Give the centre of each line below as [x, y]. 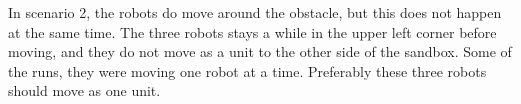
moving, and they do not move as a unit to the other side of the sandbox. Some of [260, 51]
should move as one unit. [84, 90]
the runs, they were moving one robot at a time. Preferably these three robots [247, 70]
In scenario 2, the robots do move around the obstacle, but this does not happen [255, 12]
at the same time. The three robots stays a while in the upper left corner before [252, 31]
